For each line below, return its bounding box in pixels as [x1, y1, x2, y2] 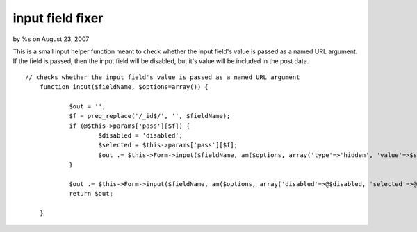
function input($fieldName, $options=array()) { [39, 83, 208, 91]
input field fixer [13, 10, 104, 26]
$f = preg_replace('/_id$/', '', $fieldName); [69, 112, 231, 120]
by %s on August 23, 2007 [13, 35, 90, 43]
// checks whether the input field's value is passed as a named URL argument [25, 73, 300, 81]
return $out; [69, 190, 114, 198]
